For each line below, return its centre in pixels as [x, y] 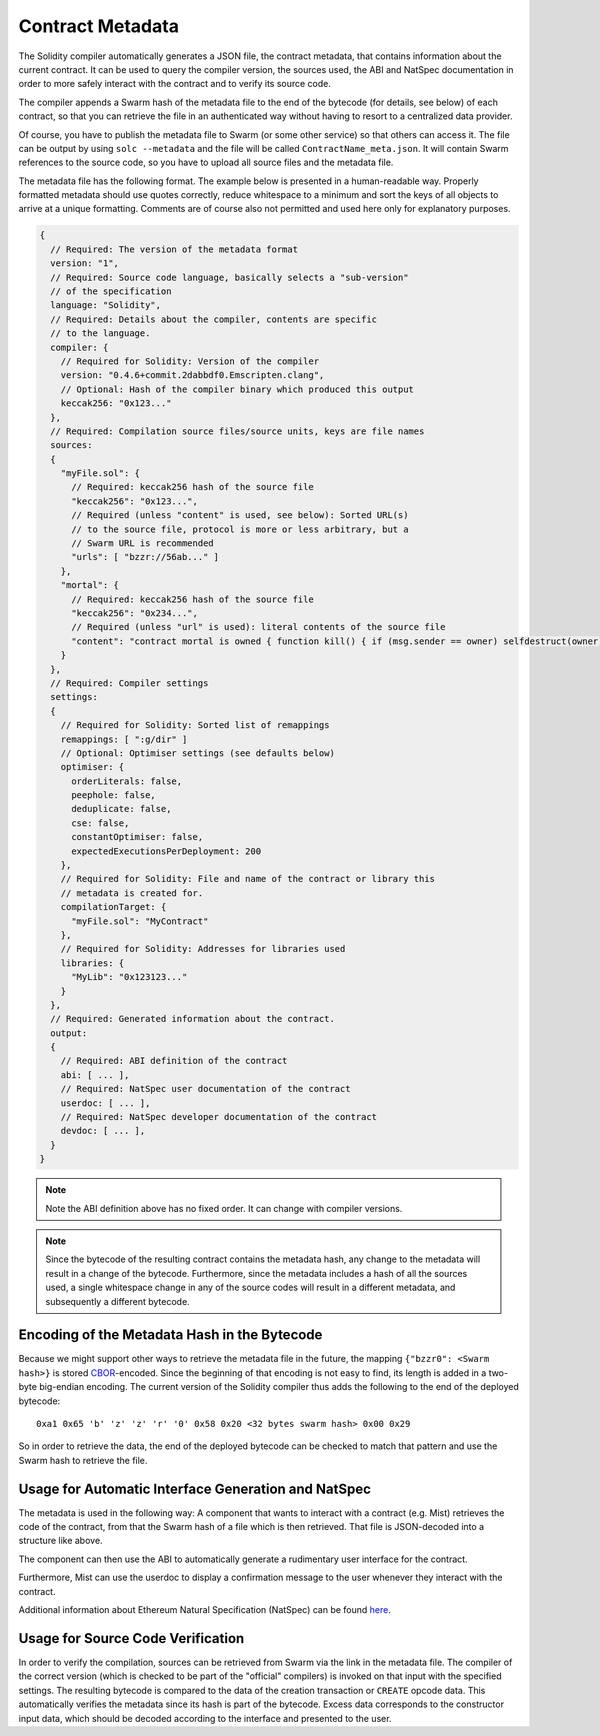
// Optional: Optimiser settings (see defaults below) [197, 753]
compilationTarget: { [113, 907]
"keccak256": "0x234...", [135, 613]
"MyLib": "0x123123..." [129, 977]
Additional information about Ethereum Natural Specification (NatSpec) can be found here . [205, 1610]
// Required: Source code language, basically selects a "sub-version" [229, 277]
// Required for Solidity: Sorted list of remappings [195, 725]
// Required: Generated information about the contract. [192, 1019]
